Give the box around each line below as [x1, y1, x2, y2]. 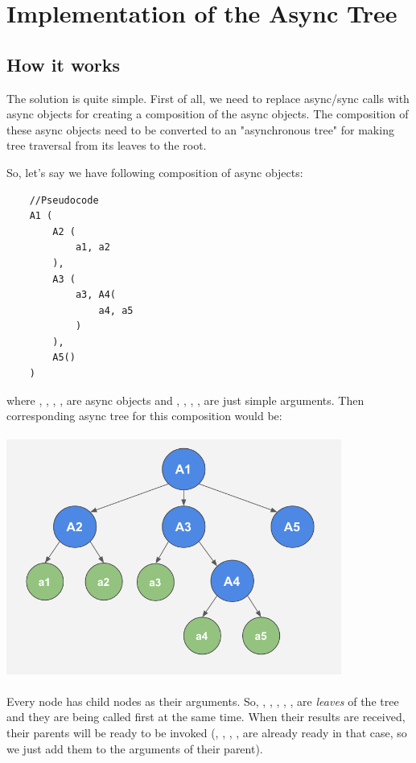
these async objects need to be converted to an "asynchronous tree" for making [6, 121, 394, 138]
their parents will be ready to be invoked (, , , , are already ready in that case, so [6, 724, 407, 740]
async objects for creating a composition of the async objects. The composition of [6, 105, 409, 122]
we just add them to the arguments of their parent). [6, 740, 263, 757]
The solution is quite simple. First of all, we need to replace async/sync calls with [6, 89, 410, 106]
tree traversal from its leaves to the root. [6, 137, 207, 154]
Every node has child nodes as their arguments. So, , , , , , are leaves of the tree [6, 692, 399, 709]
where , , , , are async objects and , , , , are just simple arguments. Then [6, 391, 365, 408]
